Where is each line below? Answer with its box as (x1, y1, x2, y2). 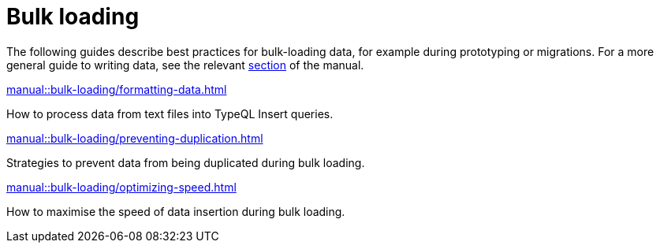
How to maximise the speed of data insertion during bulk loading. (6, 204, 345, 218)
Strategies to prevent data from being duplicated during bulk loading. (6, 155, 365, 169)
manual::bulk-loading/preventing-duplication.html (6, 131, 263, 145)
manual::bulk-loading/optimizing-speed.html (6, 180, 237, 194)
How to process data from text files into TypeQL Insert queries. (6, 106, 334, 121)
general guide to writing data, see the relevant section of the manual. (6, 58, 364, 72)
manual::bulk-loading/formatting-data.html (6, 82, 227, 96)
